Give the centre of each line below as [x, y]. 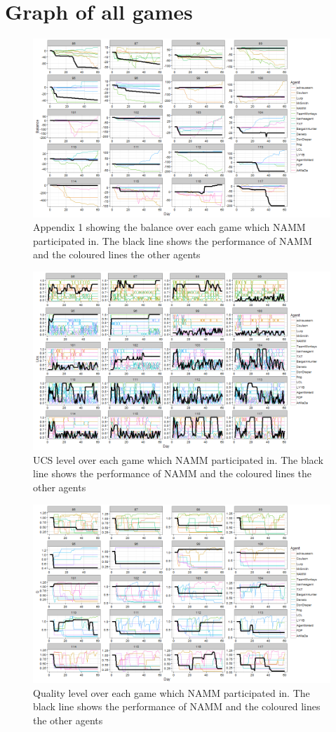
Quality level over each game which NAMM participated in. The [172, 692]
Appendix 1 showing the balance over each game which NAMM [169, 227]
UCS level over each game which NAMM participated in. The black [178, 459]
